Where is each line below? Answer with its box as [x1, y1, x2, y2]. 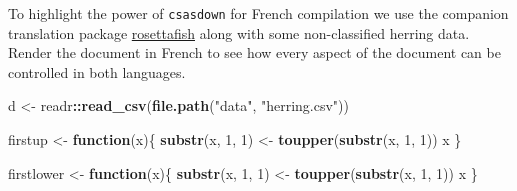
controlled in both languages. [8, 61, 186, 82]
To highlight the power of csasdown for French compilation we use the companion [8, 3, 509, 23]
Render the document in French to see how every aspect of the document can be [8, 42, 501, 63]
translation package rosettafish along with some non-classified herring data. [8, 22, 470, 43]
